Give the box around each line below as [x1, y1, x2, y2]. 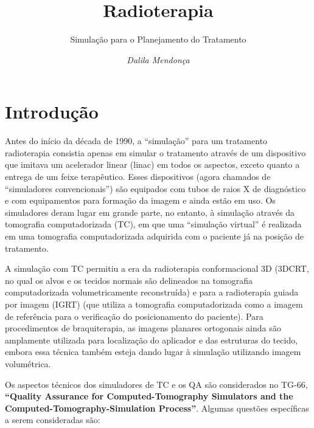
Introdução [5, 99, 99, 124]
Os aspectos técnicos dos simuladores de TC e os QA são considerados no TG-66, [5, 378, 308, 390]
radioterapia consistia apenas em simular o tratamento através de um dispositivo [5, 146, 306, 159]
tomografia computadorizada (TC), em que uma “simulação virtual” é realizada [5, 218, 302, 230]
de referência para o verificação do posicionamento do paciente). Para [5, 309, 263, 322]
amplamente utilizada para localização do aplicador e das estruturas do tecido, [5, 333, 298, 346]
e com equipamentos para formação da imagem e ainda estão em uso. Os [5, 194, 276, 207]
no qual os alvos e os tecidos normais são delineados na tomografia [5, 274, 253, 286]
